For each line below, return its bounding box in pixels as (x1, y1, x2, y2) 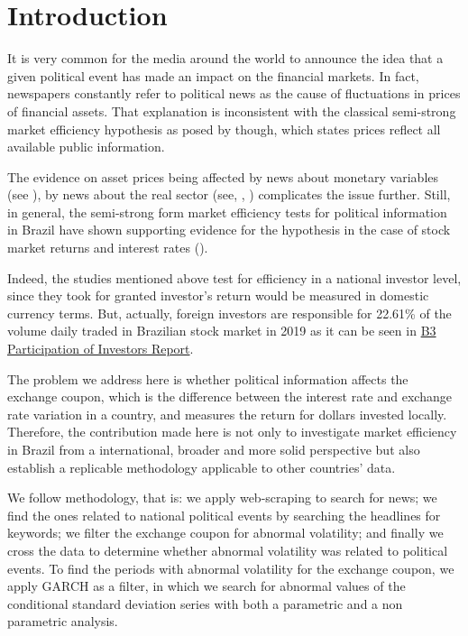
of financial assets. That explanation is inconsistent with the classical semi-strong (7, 101, 456, 120)
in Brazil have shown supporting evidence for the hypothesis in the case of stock (7, 220, 451, 239)
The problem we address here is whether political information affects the (7, 369, 408, 388)
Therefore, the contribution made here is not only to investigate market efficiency (7, 422, 457, 441)
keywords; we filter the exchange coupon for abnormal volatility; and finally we (7, 523, 444, 542)
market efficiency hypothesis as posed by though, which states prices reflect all (7, 119, 441, 138)
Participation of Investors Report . (7, 339, 194, 358)
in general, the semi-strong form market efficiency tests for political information (7, 202, 447, 221)
